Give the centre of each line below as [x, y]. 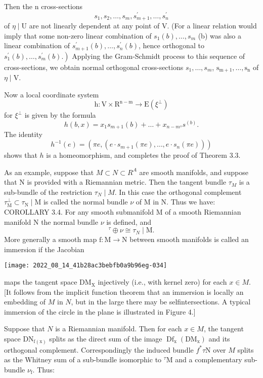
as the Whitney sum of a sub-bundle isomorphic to [83, 359]
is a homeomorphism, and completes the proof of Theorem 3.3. [143, 155]
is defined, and [129, 221]
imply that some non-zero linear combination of [78, 35]
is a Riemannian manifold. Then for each [119, 329]
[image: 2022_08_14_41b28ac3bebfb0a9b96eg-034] [86, 266]
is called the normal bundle [85, 202]
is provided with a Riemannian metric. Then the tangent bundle [127, 182]
